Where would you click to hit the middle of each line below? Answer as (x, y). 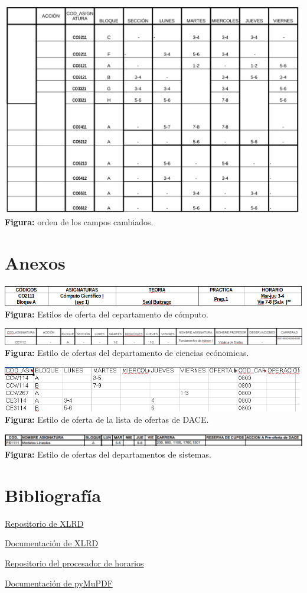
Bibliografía (53, 495)
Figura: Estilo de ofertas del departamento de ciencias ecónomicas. (127, 353)
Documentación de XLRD (52, 543)
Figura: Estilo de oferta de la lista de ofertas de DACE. (107, 419)
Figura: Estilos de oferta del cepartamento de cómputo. (107, 314)
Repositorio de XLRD (44, 523)
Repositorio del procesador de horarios (74, 563)
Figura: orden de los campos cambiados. (79, 221)
